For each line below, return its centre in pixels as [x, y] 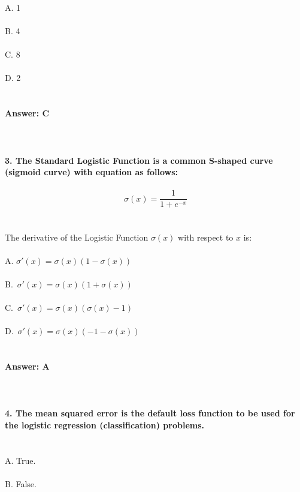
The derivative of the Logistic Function [77, 237]
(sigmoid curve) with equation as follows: [92, 172]
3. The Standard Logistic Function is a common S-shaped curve [139, 160]
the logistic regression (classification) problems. [104, 425]
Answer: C [27, 113]
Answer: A [27, 366]
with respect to [206, 237]
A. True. [20, 460]
